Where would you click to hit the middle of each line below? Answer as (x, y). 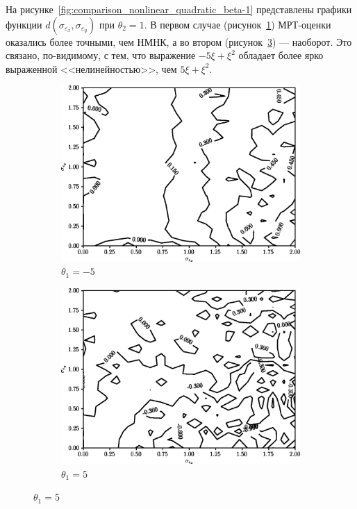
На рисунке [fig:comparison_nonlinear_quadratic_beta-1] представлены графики (179, 9)
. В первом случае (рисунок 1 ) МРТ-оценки (238, 24)
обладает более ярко (281, 55)
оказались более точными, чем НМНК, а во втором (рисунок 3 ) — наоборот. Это (179, 41)
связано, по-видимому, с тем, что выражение (101, 55)
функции (24, 24)
